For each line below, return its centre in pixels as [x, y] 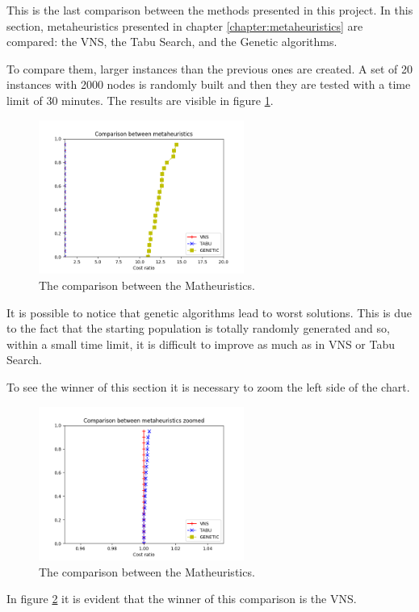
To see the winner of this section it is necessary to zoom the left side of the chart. [208, 386]
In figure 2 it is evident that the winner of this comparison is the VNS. [182, 599]
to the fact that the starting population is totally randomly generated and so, [198, 328]
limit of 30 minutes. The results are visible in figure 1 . [140, 100]
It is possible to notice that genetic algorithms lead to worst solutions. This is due [209, 312]
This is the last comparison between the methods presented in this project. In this [210, 10]
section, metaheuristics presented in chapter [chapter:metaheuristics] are [185, 25]
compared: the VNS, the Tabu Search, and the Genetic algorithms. [172, 42]
